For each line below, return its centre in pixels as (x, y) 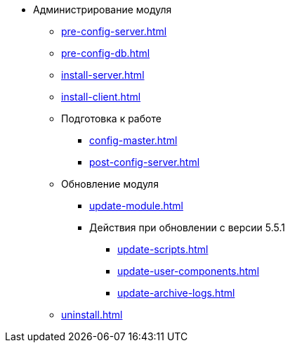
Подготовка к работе (111, 118)
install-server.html (103, 75)
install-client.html (101, 97)
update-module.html (136, 206)
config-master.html (133, 140)
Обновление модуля (110, 184)
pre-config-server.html (114, 31)
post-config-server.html (145, 162)
